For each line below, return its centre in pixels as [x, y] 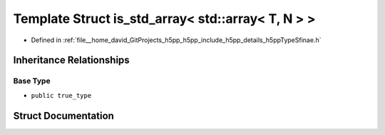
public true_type [61, 95]
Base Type [32, 81]
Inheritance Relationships [71, 60]
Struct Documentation [63, 115]
